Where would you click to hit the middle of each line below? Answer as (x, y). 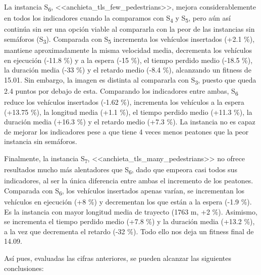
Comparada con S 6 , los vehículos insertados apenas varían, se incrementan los (124, 191)
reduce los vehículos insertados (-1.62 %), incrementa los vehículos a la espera (124, 102)
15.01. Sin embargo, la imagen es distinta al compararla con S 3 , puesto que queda (130, 80)
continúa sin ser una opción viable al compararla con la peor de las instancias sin (129, 29)
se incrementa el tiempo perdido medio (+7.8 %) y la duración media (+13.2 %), (129, 221)
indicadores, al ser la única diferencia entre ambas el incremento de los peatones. (129, 181)
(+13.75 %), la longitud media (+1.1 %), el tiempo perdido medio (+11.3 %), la (128, 112)
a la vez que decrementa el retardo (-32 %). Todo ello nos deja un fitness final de (129, 231)
